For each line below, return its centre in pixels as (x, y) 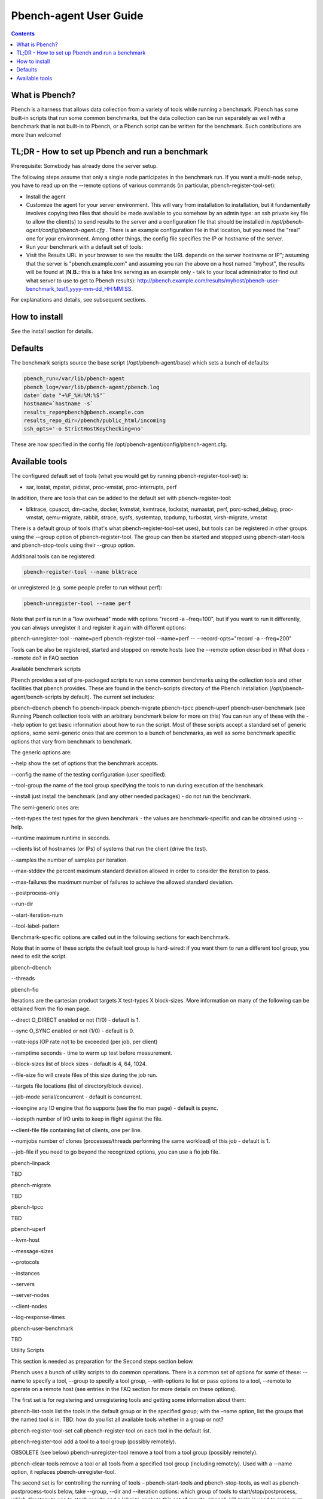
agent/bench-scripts (36, 697)
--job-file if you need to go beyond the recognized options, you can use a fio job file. (115, 1152)
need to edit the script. (39, 956)
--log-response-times (38, 1317)
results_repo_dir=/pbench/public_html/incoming (95, 421)
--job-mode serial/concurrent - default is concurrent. (77, 1097)
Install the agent (46, 196)
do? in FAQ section (55, 658)
